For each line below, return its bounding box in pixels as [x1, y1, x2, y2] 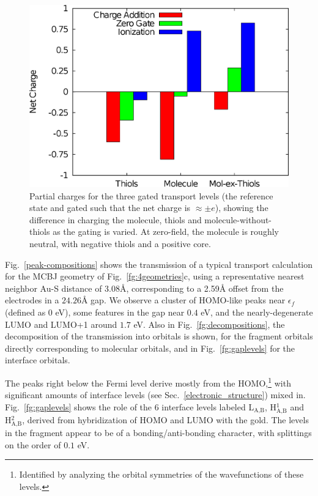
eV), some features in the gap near [55, 305, 185, 318]
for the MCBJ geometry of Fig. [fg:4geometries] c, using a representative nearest [5, 270, 305, 283]
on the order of [5, 438, 61, 451]
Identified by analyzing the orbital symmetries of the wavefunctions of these [19, 468, 304, 481]
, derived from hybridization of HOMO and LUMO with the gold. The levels [22, 413, 309, 426]
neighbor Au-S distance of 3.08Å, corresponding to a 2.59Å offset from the [5, 281, 284, 294]
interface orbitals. [5, 353, 70, 366]
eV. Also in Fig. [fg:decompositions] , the [133, 317, 285, 330]
